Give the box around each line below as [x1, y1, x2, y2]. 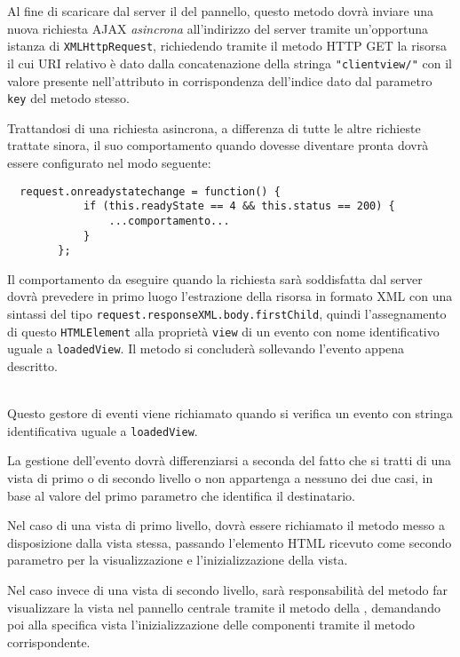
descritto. [7, 356, 58, 375]
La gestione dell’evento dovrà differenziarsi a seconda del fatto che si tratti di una [7, 451, 451, 470]
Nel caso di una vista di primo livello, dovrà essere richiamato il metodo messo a [7, 516, 445, 534]
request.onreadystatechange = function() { [20, 185, 281, 198]
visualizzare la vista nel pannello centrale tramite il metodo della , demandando [7, 598, 440, 616]
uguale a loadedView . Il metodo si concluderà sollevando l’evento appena [7, 339, 405, 358]
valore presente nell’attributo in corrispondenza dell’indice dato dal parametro [7, 71, 432, 90]
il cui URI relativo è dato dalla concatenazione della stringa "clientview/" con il [7, 53, 452, 72]
